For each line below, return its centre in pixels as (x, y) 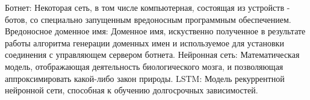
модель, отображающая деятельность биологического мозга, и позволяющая (144, 66)
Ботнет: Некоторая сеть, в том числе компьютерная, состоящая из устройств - (147, 7)
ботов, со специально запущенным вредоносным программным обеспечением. (148, 19)
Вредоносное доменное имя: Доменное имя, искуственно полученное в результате (155, 31)
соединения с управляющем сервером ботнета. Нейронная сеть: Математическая (152, 55)
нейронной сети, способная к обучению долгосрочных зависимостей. (132, 90)
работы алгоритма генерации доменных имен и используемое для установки (144, 42)
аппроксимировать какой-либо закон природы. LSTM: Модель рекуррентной (145, 78)
